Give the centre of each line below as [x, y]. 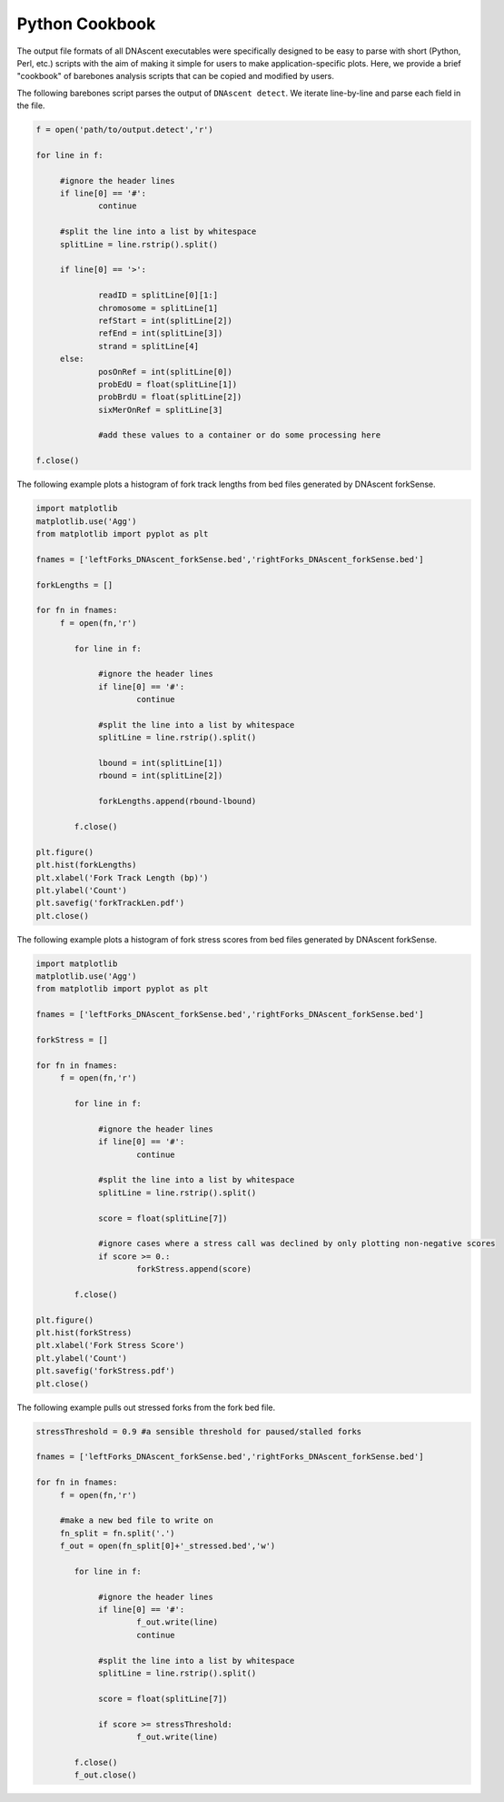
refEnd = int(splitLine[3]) [161, 333]
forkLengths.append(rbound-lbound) [178, 801]
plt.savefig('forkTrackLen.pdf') [110, 903]
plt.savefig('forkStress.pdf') [106, 1371]
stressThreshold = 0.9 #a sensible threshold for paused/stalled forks [199, 1431]
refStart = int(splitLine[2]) [166, 320]
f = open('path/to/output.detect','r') [124, 130]
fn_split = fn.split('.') [118, 1533]
